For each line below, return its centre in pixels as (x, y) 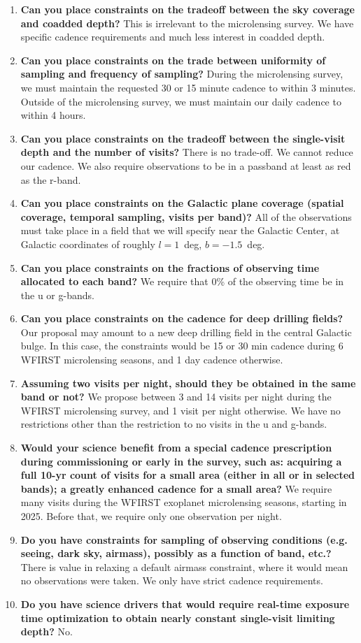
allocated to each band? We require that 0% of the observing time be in (182, 281)
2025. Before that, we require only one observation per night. (151, 516)
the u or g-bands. (57, 295)
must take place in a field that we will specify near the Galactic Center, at (180, 230)
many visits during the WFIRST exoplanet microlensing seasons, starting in (184, 502)
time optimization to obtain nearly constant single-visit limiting (178, 617)
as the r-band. (51, 179)
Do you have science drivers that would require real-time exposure (185, 604)
